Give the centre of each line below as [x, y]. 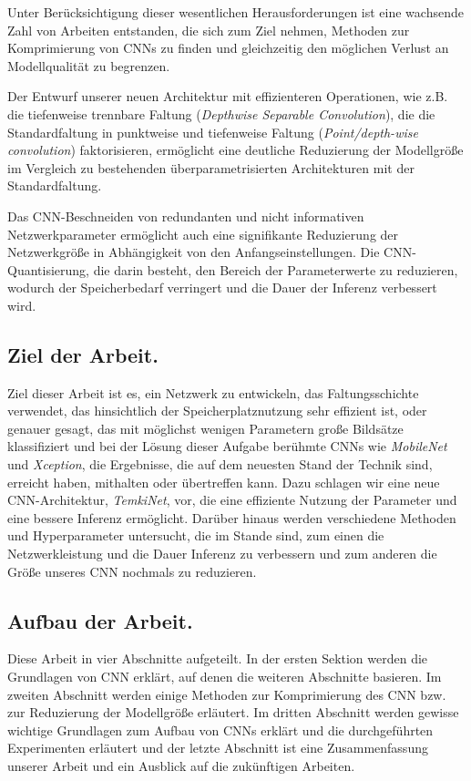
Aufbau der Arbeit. [100, 620]
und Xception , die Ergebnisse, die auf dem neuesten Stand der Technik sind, [220, 464]
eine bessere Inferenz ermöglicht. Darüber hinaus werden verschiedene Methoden [232, 517]
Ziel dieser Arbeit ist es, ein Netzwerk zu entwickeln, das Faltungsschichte [213, 392]
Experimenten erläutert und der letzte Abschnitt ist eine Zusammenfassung [218, 748]
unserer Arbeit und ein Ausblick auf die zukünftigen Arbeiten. [181, 766]
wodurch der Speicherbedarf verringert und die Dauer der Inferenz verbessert [222, 288]
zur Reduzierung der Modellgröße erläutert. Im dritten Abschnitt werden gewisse [233, 712]
